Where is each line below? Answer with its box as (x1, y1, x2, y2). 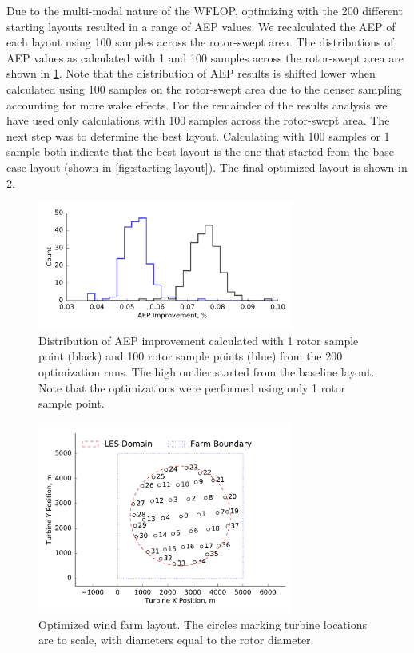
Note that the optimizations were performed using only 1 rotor (38, 379, 346, 396)
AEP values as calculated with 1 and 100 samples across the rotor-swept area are (6, 49, 404, 66)
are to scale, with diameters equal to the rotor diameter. (38, 631, 314, 648)
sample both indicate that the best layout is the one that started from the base (6, 143, 395, 160)
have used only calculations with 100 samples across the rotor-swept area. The (6, 112, 390, 129)
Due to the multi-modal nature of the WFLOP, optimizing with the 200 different (6, 2, 403, 18)
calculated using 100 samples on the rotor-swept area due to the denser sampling (6, 80, 402, 97)
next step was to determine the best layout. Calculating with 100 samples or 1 (6, 127, 390, 144)
